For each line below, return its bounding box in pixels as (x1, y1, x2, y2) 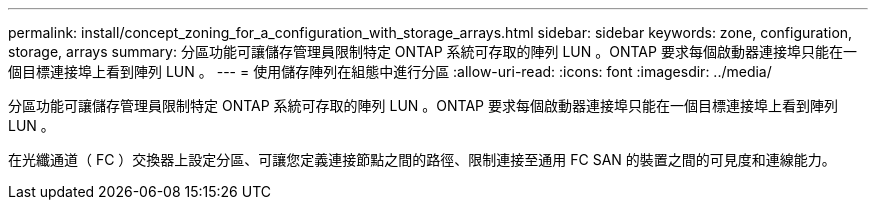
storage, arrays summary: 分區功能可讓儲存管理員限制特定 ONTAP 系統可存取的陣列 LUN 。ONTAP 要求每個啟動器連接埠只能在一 (8, 43, 857, 60)
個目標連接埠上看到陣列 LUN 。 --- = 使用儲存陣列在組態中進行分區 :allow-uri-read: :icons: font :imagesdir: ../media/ (8, 63, 772, 80)
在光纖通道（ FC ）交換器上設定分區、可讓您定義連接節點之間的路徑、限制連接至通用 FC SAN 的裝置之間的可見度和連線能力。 (8, 151, 836, 168)
